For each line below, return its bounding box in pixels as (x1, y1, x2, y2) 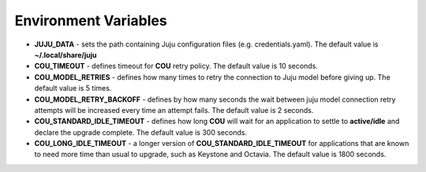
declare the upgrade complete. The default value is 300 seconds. (34, 127, 248, 137)
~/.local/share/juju (34, 50, 98, 59)
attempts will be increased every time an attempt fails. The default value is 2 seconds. (34, 105, 314, 114)
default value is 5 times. (34, 84, 112, 93)
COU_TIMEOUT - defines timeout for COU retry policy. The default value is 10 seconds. (34, 62, 319, 71)
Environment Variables (14, 12, 167, 29)
